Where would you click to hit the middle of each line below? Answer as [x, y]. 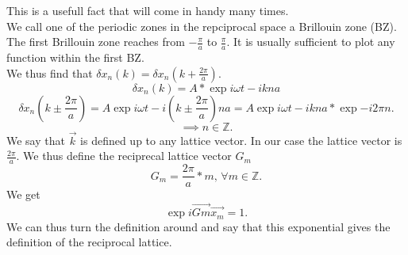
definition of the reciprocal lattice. [89, 242]
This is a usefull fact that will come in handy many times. [148, 10]
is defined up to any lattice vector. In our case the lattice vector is [241, 140]
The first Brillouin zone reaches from [96, 42]
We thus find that [50, 72]
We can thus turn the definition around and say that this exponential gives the [198, 226]
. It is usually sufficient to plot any [311, 42]
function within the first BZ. [75, 57]
